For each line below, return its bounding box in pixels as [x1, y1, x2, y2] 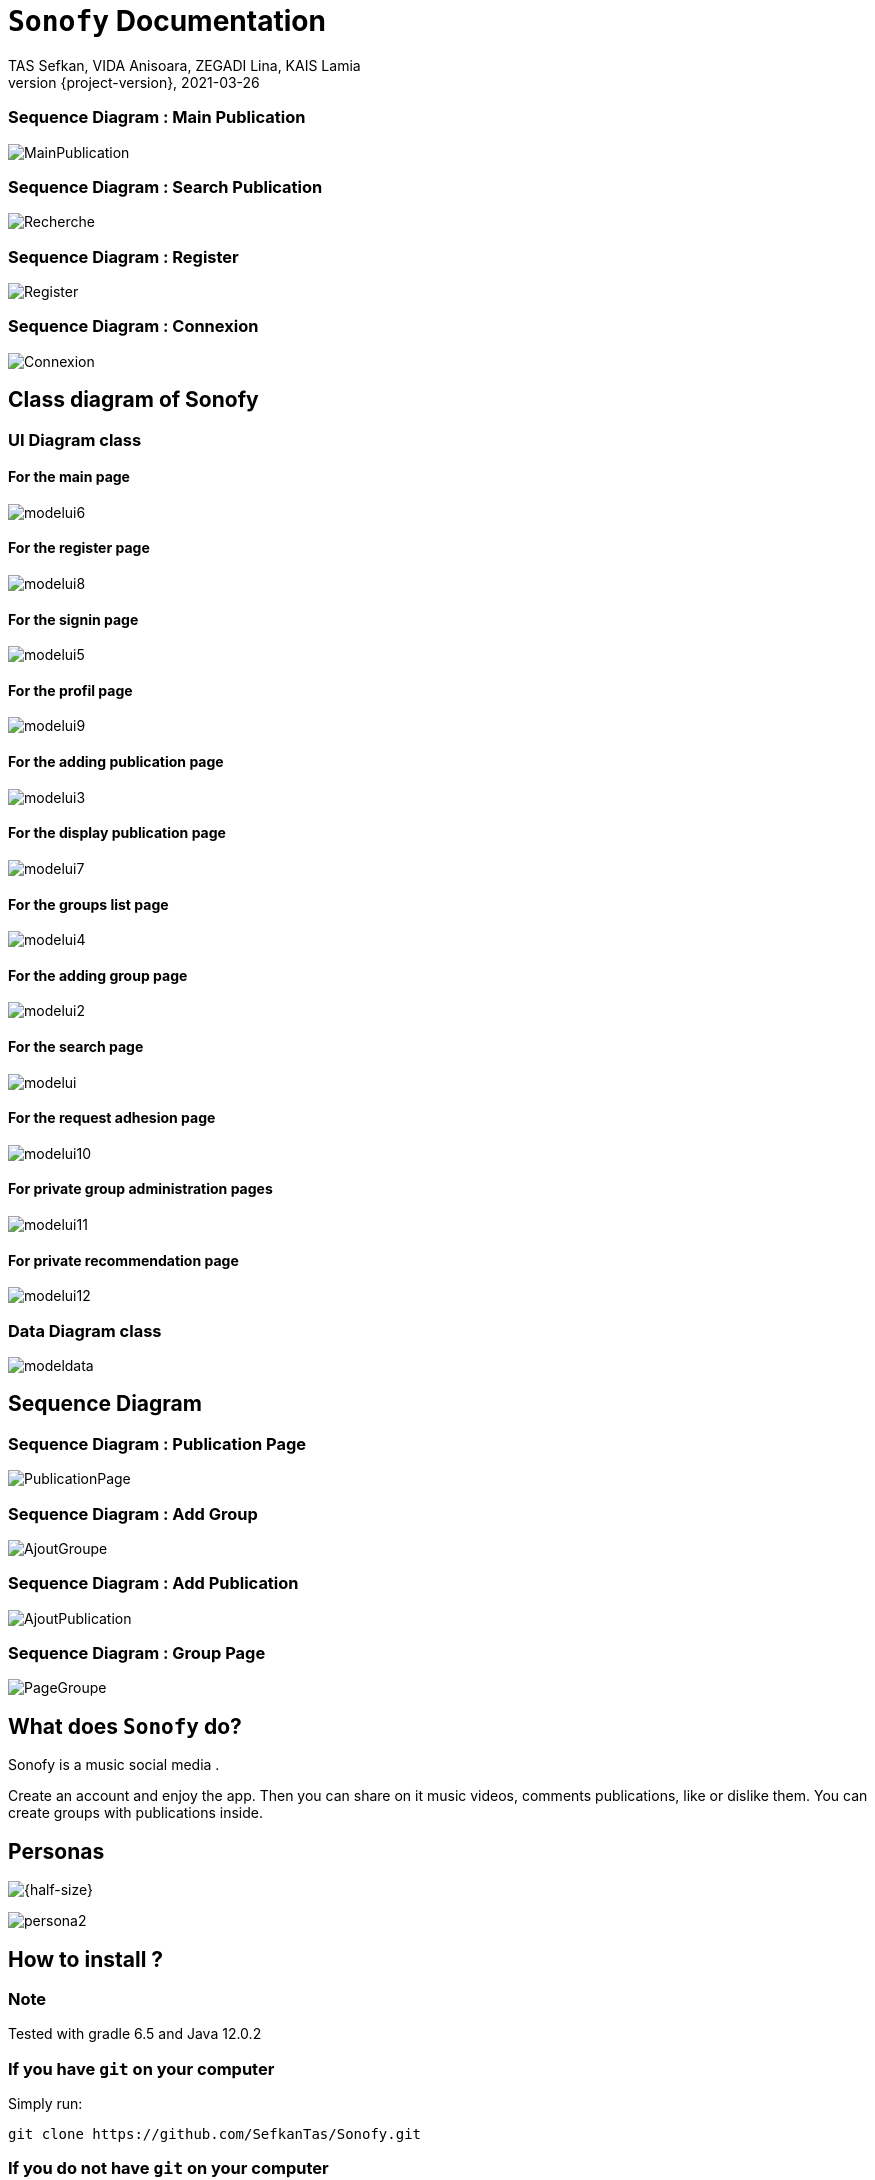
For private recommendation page [8, 1251, 239, 1269]
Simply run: [8, 2095, 83, 2113]
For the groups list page [8, 895, 169, 913]
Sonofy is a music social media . [8, 1756, 220, 1774]
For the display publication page [8, 824, 226, 842]
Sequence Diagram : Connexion [8, 316, 259, 337]
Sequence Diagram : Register [8, 246, 239, 267]
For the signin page [8, 610, 139, 628]
